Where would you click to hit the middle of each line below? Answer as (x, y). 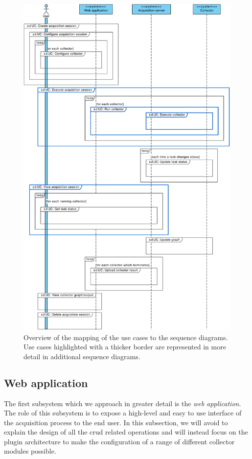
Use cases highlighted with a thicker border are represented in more (125, 347)
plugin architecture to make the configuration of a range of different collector (119, 441)
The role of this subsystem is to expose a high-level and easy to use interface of (123, 413)
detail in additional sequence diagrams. (82, 356)
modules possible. (30, 451)
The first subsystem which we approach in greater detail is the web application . (123, 403)
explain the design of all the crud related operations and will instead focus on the (126, 432)
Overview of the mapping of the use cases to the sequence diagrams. (126, 337)
